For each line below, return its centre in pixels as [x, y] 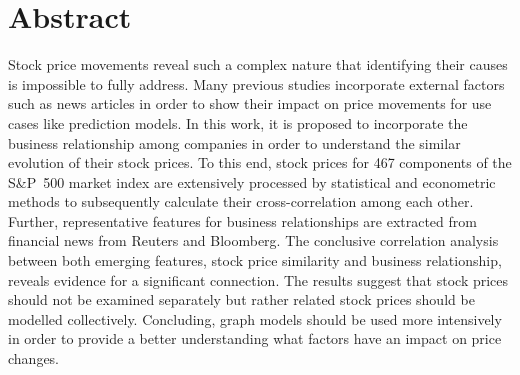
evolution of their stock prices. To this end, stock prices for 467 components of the [260, 162]
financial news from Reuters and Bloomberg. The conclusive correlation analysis [253, 240]
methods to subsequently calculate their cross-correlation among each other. [241, 201]
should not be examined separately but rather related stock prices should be [241, 299]
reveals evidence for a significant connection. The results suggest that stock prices [258, 279]
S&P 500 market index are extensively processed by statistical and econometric [252, 181]
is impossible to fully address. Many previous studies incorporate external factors [256, 83]
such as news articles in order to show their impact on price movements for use [250, 103]
